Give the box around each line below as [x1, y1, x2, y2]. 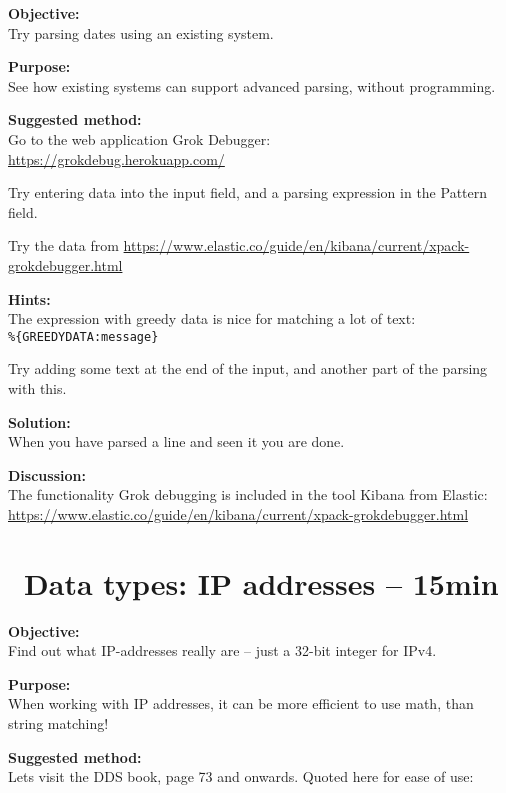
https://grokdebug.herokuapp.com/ [8, 148, 225, 169]
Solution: [8, 411, 71, 432]
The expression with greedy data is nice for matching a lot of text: [8, 308, 416, 329]
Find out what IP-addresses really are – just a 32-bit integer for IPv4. [8, 640, 437, 661]
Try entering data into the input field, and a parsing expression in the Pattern [8, 182, 488, 203]
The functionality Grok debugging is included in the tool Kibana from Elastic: [8, 484, 488, 505]
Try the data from [8, 235, 119, 256]
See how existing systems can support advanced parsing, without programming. [8, 75, 496, 96]
